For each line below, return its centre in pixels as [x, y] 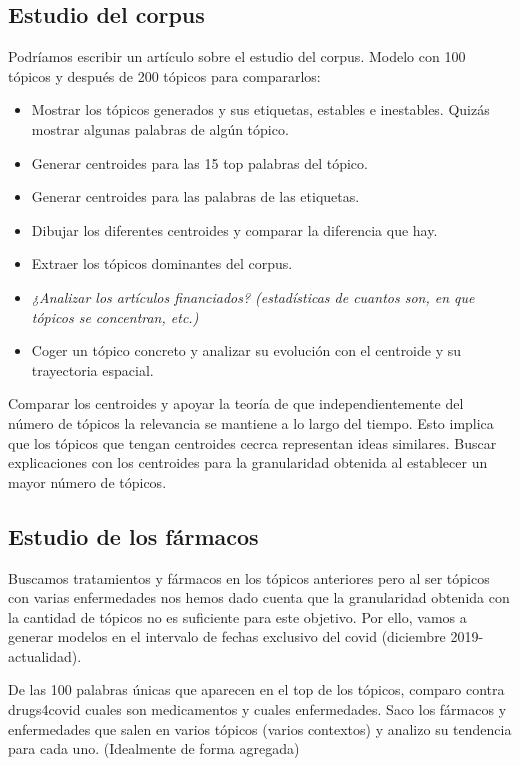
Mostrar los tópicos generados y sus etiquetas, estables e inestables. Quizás [260, 109]
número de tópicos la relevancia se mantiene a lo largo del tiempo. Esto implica [251, 422]
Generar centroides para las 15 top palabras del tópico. [199, 162]
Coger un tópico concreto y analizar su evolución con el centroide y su [246, 350]
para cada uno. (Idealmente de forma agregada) [154, 748]
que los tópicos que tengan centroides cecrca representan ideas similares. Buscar [252, 442]
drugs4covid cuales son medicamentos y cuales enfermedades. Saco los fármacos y [257, 709]
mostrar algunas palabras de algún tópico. [160, 128]
